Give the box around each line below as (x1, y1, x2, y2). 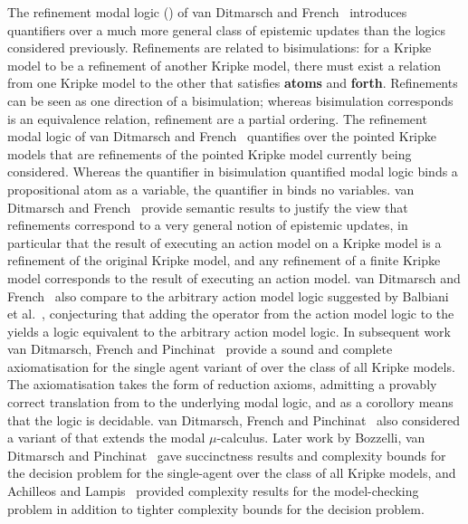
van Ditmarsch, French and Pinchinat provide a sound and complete (7, 339, 393, 358)
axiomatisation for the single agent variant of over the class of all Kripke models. (7, 357, 455, 376)
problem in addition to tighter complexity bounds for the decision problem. (7, 499, 425, 518)
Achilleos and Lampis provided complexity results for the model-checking (7, 481, 419, 500)
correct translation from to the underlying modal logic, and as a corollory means (7, 393, 454, 412)
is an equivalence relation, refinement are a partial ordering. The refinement (7, 109, 427, 128)
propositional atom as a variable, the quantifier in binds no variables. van (7, 179, 415, 198)
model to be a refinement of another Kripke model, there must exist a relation (7, 55, 442, 74)
